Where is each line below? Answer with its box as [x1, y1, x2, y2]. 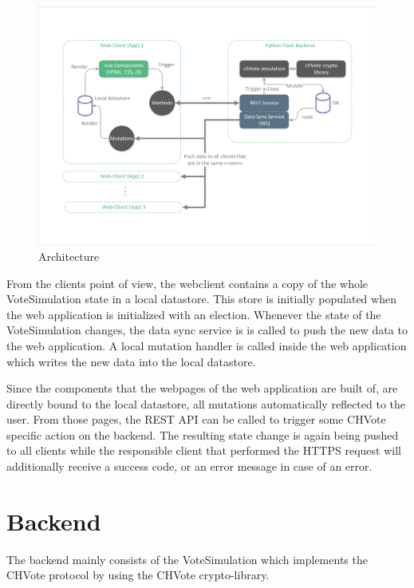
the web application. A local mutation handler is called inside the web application [6, 337, 407, 353]
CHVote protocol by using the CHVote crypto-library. [6, 566, 270, 583]
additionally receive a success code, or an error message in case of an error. [6, 458, 373, 475]
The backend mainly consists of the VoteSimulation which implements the [6, 551, 368, 567]
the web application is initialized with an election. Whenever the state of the [6, 306, 381, 322]
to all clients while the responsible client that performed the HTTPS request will [6, 442, 401, 459]
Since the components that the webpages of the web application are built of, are [6, 380, 398, 397]
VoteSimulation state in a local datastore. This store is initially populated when [6, 290, 396, 307]
